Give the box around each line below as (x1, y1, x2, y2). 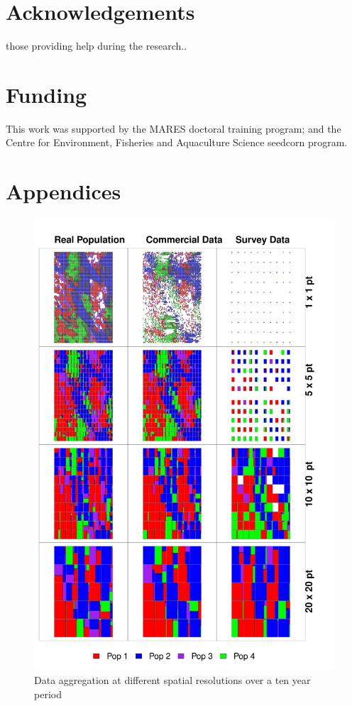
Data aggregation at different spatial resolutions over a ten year (34, 673, 311, 688)
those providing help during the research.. (6, 38, 187, 53)
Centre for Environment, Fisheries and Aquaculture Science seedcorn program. (6, 135, 348, 150)
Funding (6, 79, 87, 109)
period (34, 686, 62, 701)
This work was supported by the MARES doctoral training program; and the (6, 121, 341, 136)
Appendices (6, 177, 121, 206)
